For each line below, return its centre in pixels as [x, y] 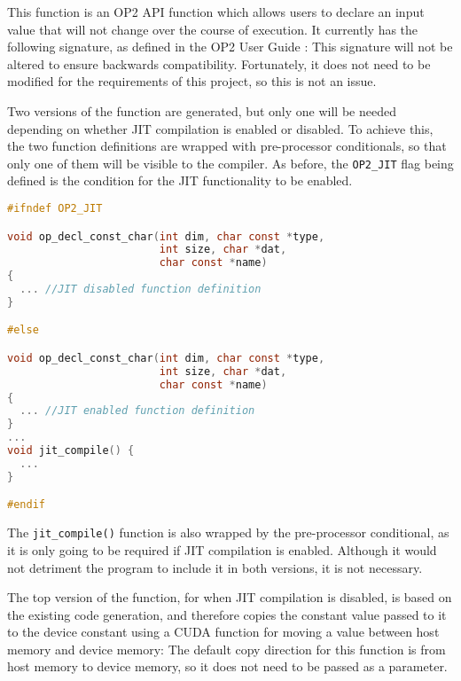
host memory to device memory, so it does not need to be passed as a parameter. [227, 666]
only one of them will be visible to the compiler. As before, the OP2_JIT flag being [230, 163]
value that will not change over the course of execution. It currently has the [213, 29]
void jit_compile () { [71, 451]
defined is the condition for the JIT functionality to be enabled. [180, 180]
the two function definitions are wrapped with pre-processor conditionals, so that [227, 146]
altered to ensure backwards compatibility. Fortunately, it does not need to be [219, 63]
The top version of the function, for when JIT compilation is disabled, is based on [230, 597]
